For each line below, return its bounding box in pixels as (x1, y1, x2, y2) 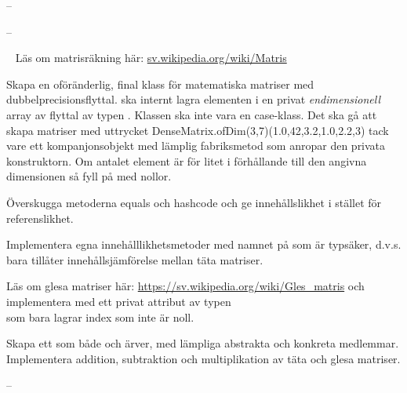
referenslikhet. (6, 209, 74, 226)
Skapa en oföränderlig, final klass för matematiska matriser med (6, 75, 314, 92)
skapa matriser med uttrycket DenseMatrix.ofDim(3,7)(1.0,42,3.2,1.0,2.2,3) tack (6, 122, 389, 138)
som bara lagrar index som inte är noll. (6, 308, 194, 325)
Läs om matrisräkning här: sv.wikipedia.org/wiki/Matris (15, 49, 287, 66)
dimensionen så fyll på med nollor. (6, 168, 172, 184)
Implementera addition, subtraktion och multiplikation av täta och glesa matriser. (6, 350, 401, 366)
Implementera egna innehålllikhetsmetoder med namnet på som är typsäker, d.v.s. (6, 236, 402, 253)
